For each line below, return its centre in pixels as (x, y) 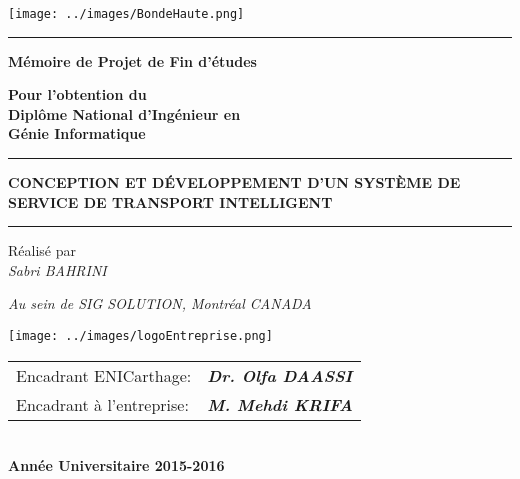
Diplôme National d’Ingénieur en (124, 113)
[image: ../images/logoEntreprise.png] (140, 336)
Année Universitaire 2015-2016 (116, 465)
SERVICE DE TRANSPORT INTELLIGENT (170, 201)
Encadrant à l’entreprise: (102, 404)
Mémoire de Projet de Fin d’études (132, 60)
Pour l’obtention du (77, 94)
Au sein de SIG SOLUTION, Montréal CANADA (160, 303)
